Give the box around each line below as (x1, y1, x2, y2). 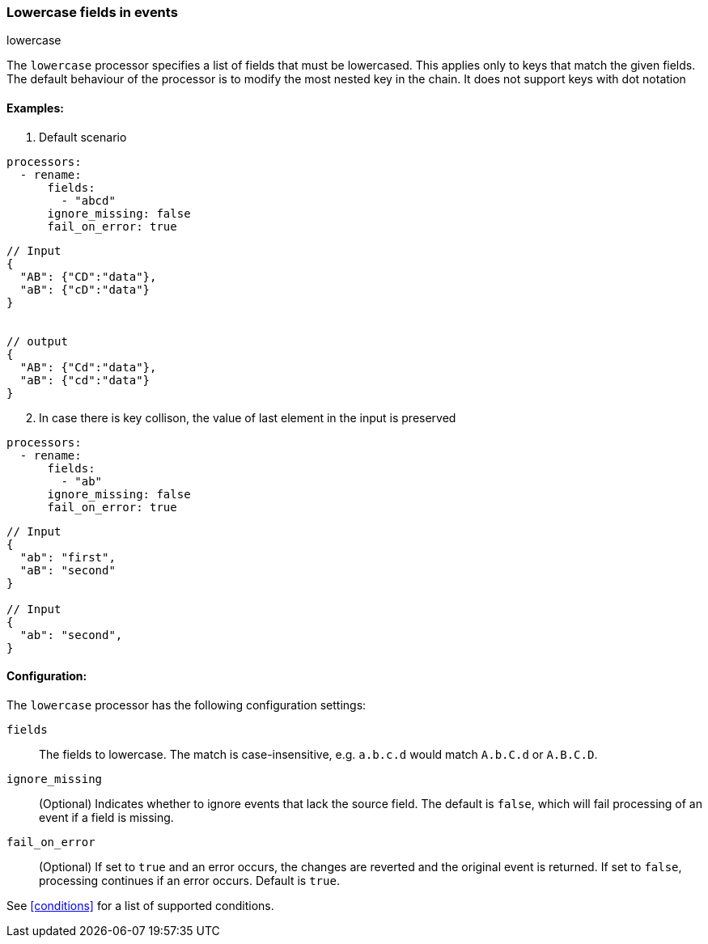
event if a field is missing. (39, 810, 174, 824)
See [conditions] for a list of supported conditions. (6, 898, 274, 912)
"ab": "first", (19, 550, 116, 564)
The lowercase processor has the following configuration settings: (6, 697, 367, 712)
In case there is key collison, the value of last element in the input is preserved (39, 410, 456, 425)
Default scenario (39, 129, 127, 144)
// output (6, 334, 68, 348)
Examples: (6, 100, 64, 115)
